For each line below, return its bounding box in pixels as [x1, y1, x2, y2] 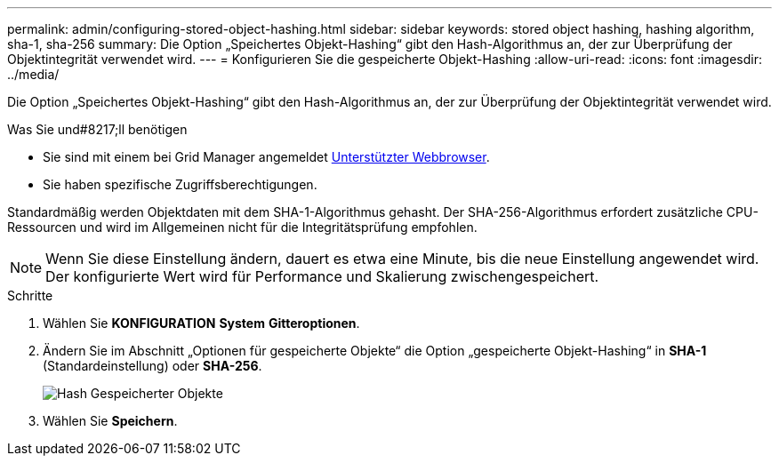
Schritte [7, 288, 53, 303]
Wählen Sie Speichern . [43, 413, 178, 428]
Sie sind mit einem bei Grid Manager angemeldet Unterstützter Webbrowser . [43, 149, 490, 164]
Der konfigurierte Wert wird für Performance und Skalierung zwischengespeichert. [45, 267, 599, 285]
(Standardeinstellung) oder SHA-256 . [43, 358, 262, 373]
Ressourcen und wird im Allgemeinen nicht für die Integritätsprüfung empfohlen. [7, 220, 478, 235]
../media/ [7, 67, 60, 82]
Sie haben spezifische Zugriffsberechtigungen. [43, 177, 317, 192]
